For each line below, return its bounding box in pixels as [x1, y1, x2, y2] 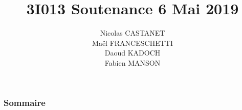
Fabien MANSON [104, 57, 161, 68]
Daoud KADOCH [104, 47, 161, 58]
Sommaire [4, 96, 46, 108]
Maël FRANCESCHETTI [92, 37, 173, 48]
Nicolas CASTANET [100, 28, 165, 38]
